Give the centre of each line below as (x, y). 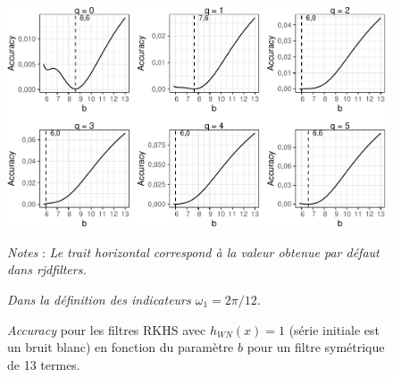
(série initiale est (334, 329)
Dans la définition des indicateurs (99, 300)
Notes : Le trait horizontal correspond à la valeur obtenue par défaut (193, 251)
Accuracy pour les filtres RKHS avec (107, 329)
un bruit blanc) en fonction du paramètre (121, 347)
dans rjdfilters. (47, 269)
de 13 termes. (44, 364)
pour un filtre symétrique (316, 347)
